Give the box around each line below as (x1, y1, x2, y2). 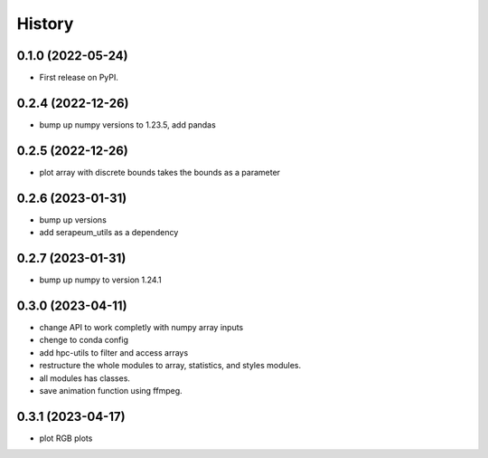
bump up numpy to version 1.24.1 (39, 274, 162, 285)
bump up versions (39, 214, 108, 225)
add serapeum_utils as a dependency (39, 227, 179, 238)
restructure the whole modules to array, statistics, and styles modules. (39, 360, 302, 371)
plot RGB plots (39, 433, 93, 444)
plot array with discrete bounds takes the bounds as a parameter (39, 167, 280, 177)
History (16, 14, 74, 33)
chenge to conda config (39, 335, 129, 346)
